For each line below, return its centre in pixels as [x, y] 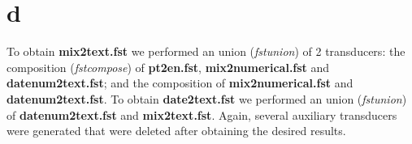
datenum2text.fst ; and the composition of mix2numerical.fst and [180, 83]
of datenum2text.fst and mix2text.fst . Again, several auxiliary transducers [202, 114]
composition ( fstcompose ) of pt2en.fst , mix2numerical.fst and [168, 67]
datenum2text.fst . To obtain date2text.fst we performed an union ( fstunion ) [207, 98]
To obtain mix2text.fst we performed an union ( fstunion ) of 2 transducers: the [206, 51]
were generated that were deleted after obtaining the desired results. [176, 131]
